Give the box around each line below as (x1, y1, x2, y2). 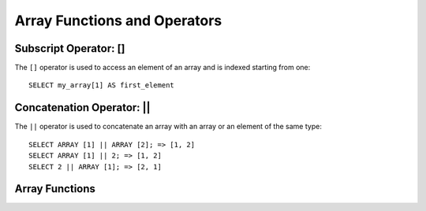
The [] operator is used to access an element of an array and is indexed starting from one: (14, 63, 311, 72)
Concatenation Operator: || (14, 101, 151, 114)
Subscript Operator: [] (14, 42, 125, 55)
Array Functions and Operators (14, 12, 222, 29)
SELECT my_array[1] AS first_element (28, 81, 175, 90)
